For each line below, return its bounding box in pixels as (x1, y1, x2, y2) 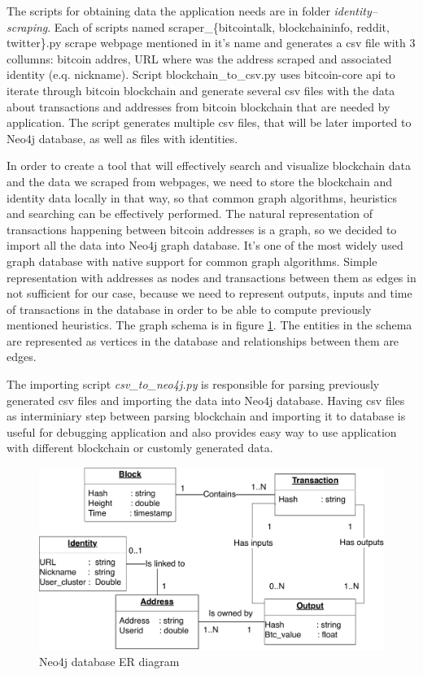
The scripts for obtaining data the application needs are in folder (7, 2, 330, 19)
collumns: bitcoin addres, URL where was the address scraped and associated (7, 50, 392, 67)
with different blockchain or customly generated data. (7, 439, 273, 456)
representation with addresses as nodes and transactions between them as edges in (7, 268, 416, 285)
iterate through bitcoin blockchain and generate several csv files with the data (7, 81, 395, 98)
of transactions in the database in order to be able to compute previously (7, 300, 372, 317)
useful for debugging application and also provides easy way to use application (7, 423, 397, 440)
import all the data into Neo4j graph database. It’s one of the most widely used (7, 237, 403, 254)
